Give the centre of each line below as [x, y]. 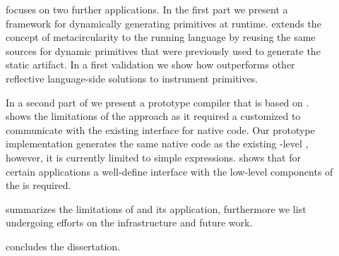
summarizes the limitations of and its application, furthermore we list [156, 208]
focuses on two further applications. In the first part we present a [147, 9]
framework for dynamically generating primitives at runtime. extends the [163, 23]
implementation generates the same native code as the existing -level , [157, 144]
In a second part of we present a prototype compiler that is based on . [157, 102]
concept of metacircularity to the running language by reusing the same [161, 37]
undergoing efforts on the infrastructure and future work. [129, 223]
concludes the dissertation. [63, 246]
